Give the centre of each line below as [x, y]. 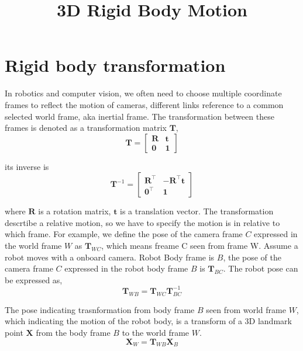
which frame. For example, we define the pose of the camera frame [124, 234]
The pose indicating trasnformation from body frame [100, 309]
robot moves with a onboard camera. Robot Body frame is [110, 257]
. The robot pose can [261, 268]
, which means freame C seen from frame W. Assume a [200, 246]
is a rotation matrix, [75, 211]
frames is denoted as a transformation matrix [86, 128]
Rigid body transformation [115, 65]
